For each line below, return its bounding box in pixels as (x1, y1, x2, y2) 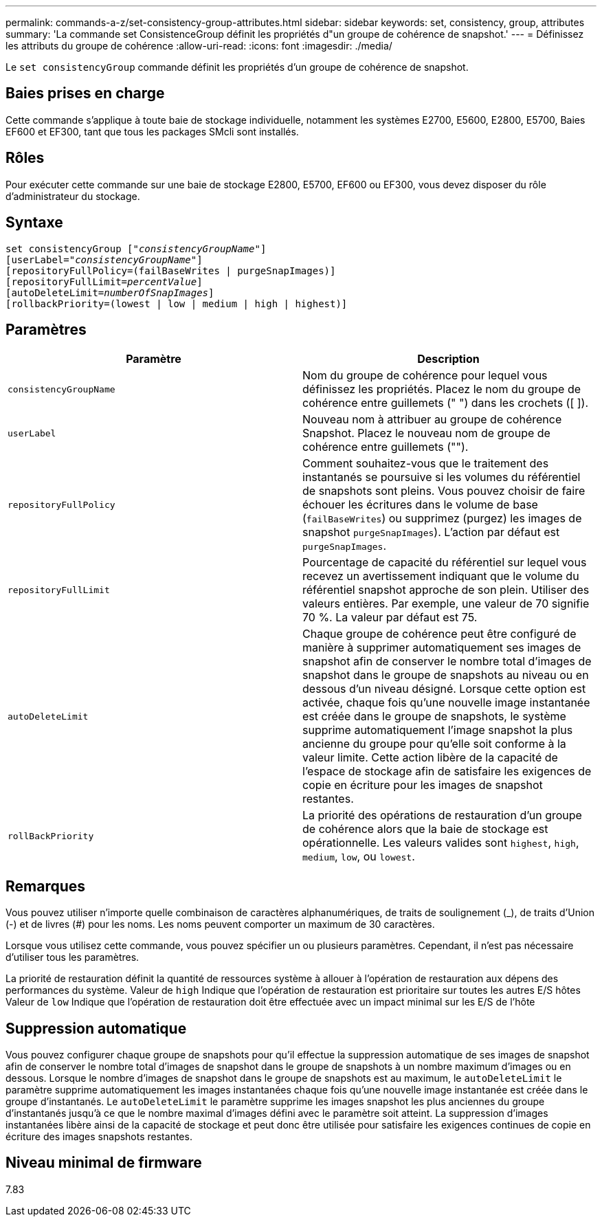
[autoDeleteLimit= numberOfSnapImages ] (5, 287, 214, 298)
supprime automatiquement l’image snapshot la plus (302, 723, 573, 737)
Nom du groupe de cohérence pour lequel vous (302, 368, 548, 383)
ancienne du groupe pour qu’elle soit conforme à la (302, 737, 566, 751)
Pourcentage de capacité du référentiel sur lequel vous (302, 555, 587, 570)
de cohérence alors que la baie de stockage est (302, 822, 548, 836)
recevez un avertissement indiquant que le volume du (302, 569, 579, 584)
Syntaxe (5, 214, 63, 232)
